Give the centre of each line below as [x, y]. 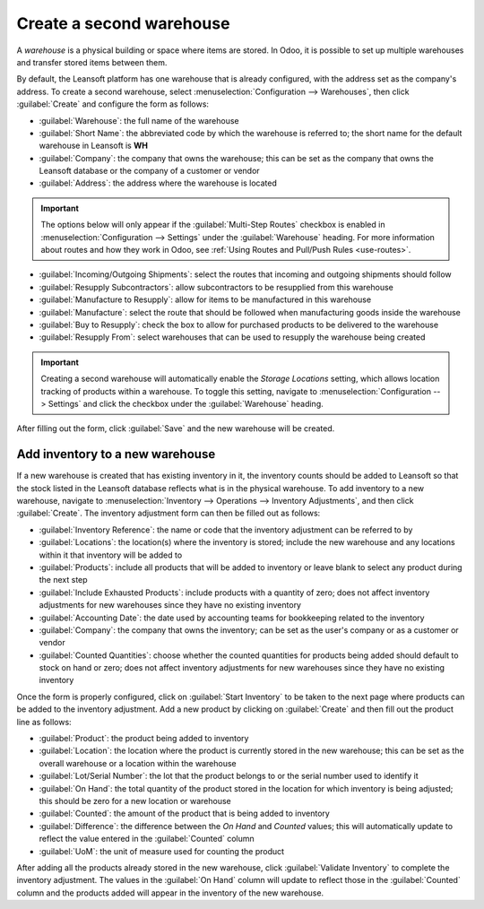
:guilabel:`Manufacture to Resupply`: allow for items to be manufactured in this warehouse [205, 299]
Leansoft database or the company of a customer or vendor [149, 171]
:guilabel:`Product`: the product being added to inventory [144, 739]
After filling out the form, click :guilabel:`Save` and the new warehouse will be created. [176, 429]
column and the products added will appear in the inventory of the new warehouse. [170, 893]
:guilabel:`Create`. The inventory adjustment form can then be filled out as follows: [169, 513]
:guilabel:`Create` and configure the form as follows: [113, 104]
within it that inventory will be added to [111, 555]
